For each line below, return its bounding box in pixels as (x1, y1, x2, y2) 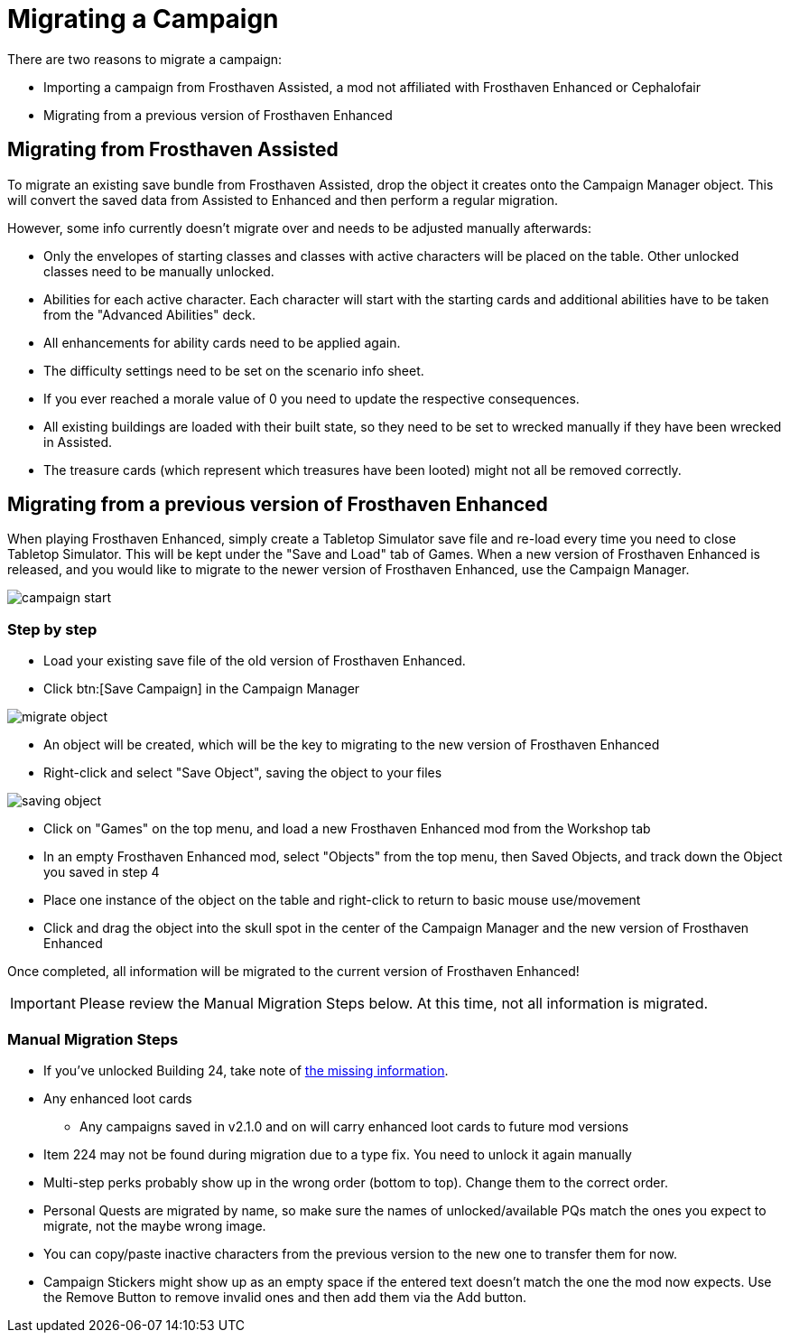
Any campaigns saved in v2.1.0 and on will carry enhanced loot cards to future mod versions (79, 1118, 629, 1134)
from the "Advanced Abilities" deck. (43, 306, 256, 322)
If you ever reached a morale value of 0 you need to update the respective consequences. (43, 390, 580, 406)
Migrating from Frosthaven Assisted (7, 138, 339, 162)
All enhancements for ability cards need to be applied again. (43, 334, 401, 350)
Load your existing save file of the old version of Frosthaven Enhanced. (43, 653, 466, 669)
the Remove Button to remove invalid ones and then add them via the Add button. (43, 1289, 527, 1305)
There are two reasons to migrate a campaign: (7, 51, 283, 67)
